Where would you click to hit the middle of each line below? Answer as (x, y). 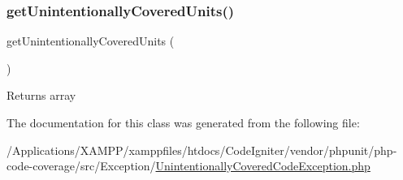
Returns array (41, 95)
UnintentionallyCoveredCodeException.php (263, 166)
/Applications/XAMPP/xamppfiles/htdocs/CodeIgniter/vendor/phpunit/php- (202, 150)
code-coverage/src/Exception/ (81, 166)
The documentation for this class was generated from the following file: (183, 122)
